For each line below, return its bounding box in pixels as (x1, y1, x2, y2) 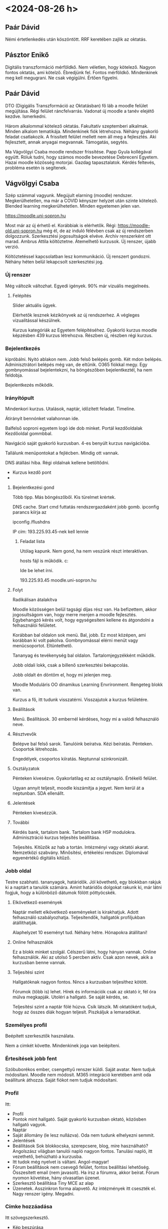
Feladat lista (19, 539, 45, 545)
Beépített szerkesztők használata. (5, 1032, 75, 1038)
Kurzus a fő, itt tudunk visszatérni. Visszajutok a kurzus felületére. (12, 696, 148, 703)
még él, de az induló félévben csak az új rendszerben (43, 228, 153, 234)
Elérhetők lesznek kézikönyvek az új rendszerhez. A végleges (12, 312, 140, 318)
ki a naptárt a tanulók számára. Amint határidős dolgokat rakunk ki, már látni (5, 884, 162, 890)
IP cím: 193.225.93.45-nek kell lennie (12, 529, 89, 535)
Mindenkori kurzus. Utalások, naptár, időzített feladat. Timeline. (5, 406, 135, 412)
